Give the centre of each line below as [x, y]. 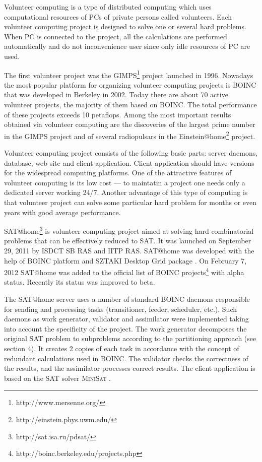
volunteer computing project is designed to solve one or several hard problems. [125, 26]
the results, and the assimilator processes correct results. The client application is [130, 368]
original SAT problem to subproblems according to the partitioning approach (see [130, 338]
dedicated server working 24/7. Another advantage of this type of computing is [126, 192]
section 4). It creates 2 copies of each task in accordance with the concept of [122, 348]
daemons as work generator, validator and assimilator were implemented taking [126, 319]
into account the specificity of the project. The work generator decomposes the [125, 328]
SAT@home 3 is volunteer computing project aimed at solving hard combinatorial [129, 230]
